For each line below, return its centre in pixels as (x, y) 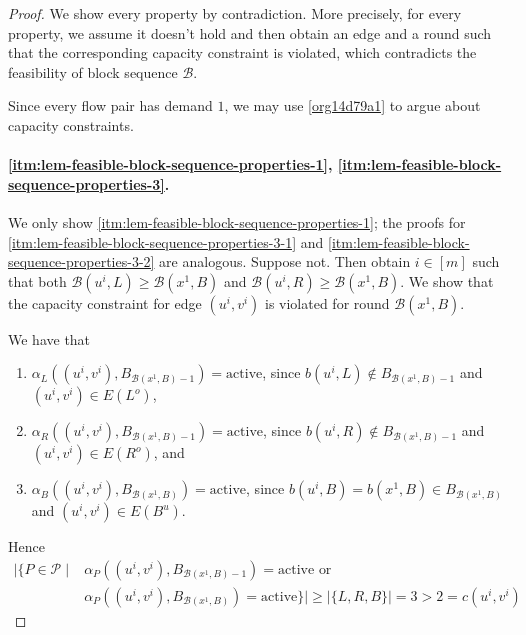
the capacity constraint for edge (105, 302)
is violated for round (327, 302)
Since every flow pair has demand (110, 105)
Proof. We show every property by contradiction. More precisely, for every (235, 13)
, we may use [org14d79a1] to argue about (352, 105)
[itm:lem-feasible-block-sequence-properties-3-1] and (166, 241)
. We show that (447, 280)
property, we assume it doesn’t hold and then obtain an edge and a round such (250, 32)
